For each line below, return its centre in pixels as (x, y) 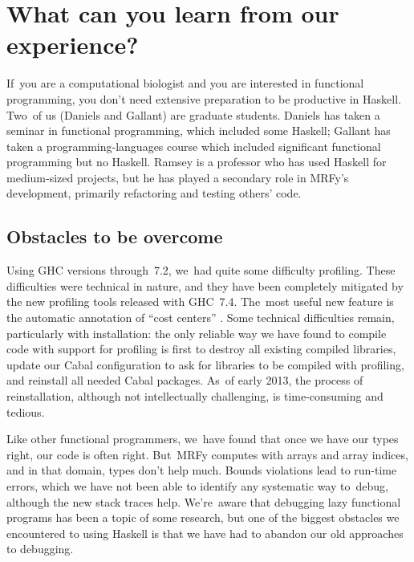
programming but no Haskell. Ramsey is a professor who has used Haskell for (197, 162)
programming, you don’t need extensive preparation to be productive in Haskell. (204, 98)
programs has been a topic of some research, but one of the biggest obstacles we (203, 517)
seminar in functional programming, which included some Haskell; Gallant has (199, 130)
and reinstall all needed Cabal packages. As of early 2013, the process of (185, 380)
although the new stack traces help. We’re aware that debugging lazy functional (204, 501)
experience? (73, 45)
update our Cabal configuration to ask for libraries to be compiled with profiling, (205, 364)
